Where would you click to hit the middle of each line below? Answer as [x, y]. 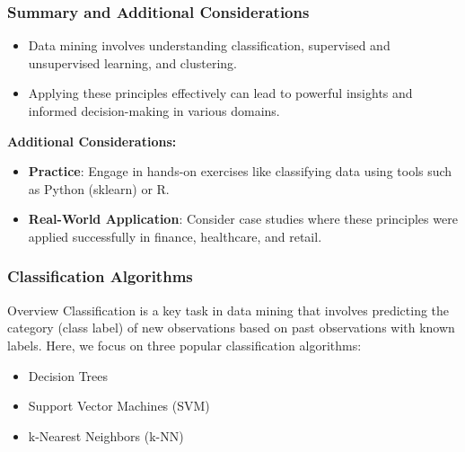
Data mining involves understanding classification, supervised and [209, 45]
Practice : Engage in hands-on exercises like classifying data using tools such [240, 171]
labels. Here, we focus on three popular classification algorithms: [184, 345]
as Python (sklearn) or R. [99, 188]
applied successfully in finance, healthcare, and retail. [175, 236]
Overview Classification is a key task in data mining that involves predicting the [228, 310]
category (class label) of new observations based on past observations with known [231, 328]
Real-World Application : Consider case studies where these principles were [243, 219]
